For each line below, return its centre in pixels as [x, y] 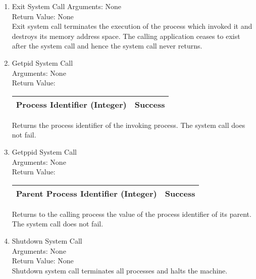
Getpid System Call [42, 62]
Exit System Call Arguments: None [67, 6]
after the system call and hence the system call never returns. [107, 46]
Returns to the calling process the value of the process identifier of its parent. [132, 214]
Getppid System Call [44, 151]
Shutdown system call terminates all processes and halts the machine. [120, 270]
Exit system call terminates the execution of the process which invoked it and [132, 26]
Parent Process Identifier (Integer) [86, 193]
